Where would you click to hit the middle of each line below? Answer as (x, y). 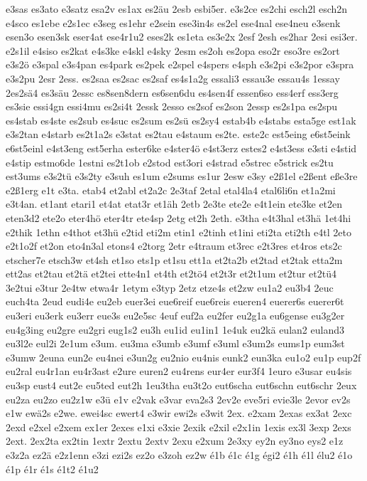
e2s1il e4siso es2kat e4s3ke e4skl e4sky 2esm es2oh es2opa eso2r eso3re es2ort (173, 50)
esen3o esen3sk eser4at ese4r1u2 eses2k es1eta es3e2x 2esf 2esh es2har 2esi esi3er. (182, 37)
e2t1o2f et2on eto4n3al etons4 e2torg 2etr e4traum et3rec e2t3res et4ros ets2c (174, 246)
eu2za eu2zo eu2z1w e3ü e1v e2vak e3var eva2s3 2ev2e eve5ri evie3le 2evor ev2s (178, 399)
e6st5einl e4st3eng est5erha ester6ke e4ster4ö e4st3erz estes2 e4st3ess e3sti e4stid (181, 148)
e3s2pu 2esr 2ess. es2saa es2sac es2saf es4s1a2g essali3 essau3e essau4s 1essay (173, 78)
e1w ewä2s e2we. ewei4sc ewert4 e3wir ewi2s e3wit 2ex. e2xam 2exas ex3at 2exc (179, 413)
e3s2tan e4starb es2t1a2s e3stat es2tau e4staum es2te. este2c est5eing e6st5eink (178, 134)
